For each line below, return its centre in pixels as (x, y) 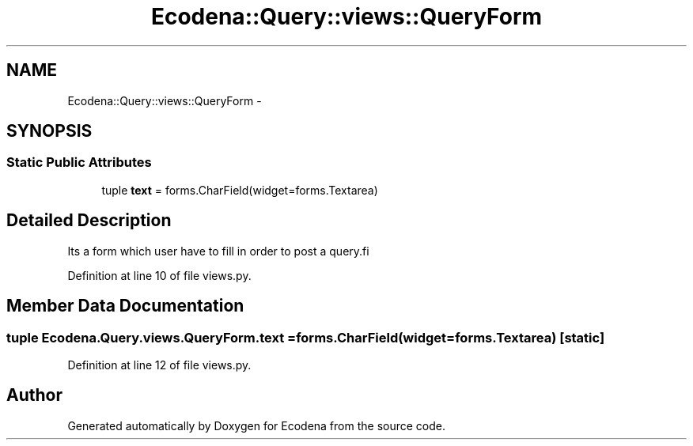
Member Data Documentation (125, 306)
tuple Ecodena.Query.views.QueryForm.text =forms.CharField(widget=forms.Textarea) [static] (306, 337)
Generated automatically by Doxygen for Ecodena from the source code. (257, 425)
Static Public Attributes (79, 163)
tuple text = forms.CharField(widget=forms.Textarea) (240, 190)
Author (34, 395)
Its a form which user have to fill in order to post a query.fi (218, 251)
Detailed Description (89, 221)
